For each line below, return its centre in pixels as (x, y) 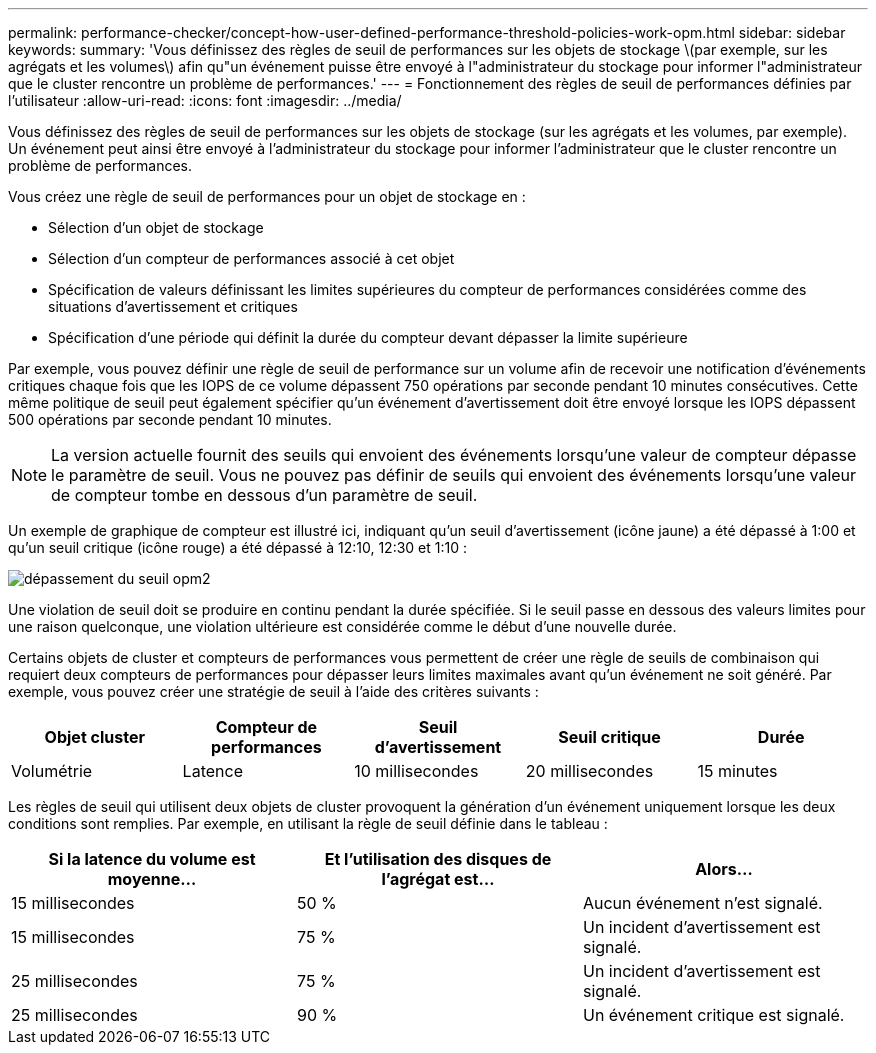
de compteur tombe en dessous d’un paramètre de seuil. (264, 495)
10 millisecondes (416, 771)
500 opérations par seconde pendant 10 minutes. (170, 419)
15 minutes (737, 771)
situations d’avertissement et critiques (173, 306)
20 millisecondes (589, 771)
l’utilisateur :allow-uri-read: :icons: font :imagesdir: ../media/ (205, 100)
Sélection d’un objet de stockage (156, 227)
